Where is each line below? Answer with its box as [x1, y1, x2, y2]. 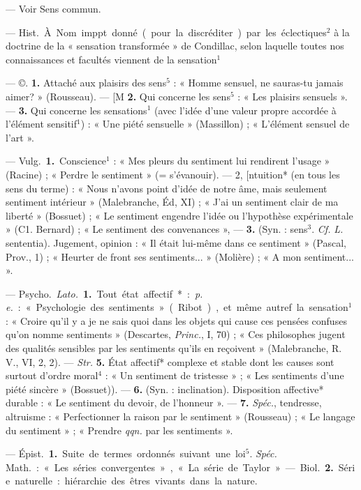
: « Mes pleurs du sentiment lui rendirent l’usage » [113, 153, 330, 168]
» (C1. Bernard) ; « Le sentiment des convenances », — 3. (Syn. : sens [6, 222, 308, 236]
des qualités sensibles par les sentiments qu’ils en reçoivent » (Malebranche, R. [6, 341, 342, 355]
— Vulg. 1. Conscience [6, 153, 107, 168]
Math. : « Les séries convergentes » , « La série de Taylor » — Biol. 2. [6, 459, 334, 474]
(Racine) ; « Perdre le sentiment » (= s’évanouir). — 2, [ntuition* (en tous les [6, 167, 340, 181]
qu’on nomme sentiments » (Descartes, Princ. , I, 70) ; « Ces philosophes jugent [6, 327, 346, 342]
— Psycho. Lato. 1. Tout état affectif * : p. [6, 286, 203, 300]
